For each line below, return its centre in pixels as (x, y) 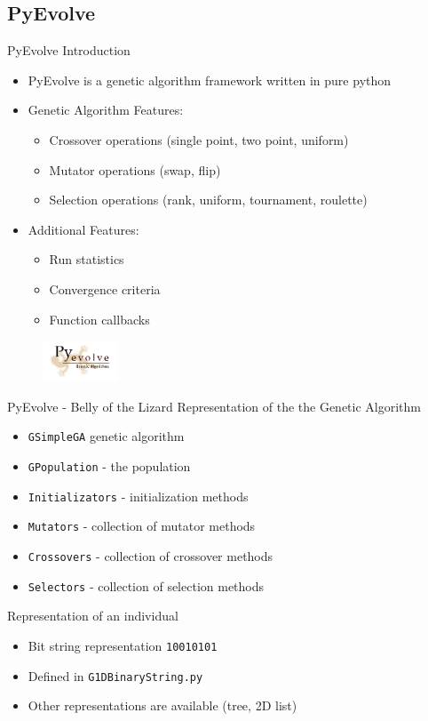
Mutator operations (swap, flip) (135, 169)
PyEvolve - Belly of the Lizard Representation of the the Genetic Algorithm (214, 406)
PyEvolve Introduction (69, 50)
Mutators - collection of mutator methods (142, 526)
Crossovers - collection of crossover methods (151, 556)
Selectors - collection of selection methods (146, 585)
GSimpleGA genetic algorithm (106, 436)
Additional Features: (83, 229)
